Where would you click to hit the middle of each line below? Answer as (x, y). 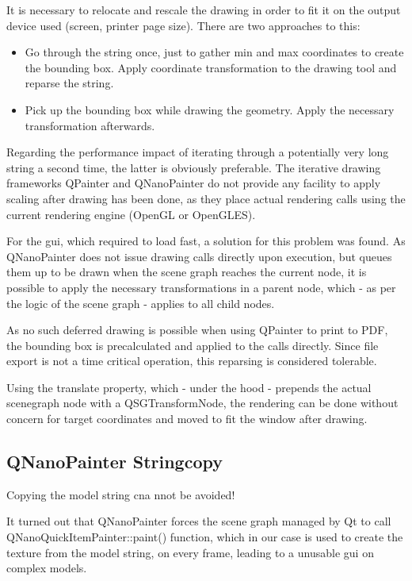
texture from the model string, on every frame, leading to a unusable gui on (190, 552)
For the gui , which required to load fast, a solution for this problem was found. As (206, 241)
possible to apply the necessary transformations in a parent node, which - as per (201, 287)
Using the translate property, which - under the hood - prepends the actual (189, 387)
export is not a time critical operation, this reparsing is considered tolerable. (192, 361)
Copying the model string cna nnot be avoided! (121, 494)
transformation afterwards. (90, 125)
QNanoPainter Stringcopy (114, 462)
